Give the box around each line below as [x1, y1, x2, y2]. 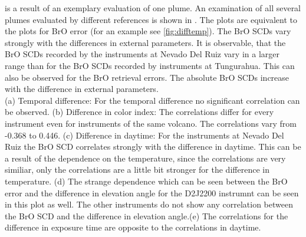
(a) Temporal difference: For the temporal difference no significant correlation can [5, 94, 300, 106]
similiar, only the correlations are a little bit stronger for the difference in [5, 163, 269, 176]
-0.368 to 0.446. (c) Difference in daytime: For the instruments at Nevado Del [5, 129, 284, 141]
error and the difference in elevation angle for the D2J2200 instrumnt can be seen [5, 186, 299, 199]
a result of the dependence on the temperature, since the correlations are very [5, 152, 286, 164]
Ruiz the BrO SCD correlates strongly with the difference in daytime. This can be [5, 140, 301, 153]
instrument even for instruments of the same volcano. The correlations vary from [5, 117, 297, 129]
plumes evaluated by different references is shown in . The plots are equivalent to [5, 13, 297, 25]
